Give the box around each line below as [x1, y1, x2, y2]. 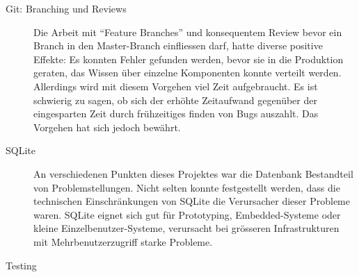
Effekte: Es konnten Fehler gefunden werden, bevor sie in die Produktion [33, 51, 344, 66]
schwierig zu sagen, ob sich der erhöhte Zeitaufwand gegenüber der [33, 92, 317, 107]
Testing [6, 258, 37, 272]
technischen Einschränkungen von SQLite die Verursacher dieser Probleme [33, 194, 350, 208]
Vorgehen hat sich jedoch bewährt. [33, 119, 181, 134]
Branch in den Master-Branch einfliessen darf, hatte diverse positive [33, 38, 323, 53]
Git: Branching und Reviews [6, 1, 127, 15]
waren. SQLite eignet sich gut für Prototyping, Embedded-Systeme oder [33, 207, 341, 221]
